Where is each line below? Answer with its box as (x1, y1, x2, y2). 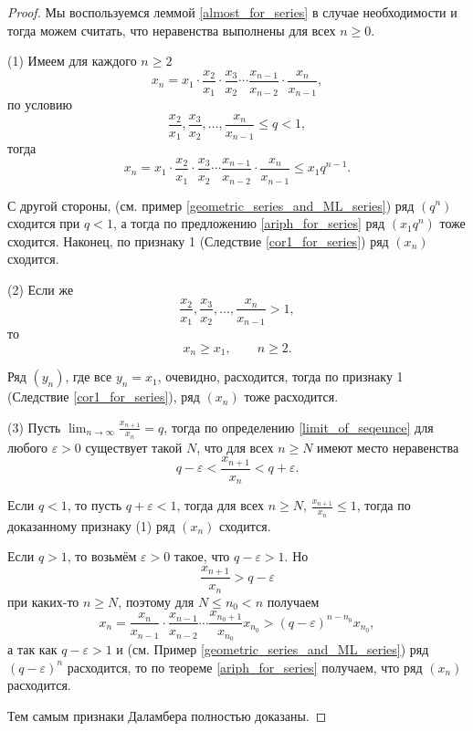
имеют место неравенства (317, 437, 459, 456)
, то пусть (67, 496, 122, 515)
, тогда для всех (176, 496, 265, 515)
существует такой (85, 437, 183, 456)
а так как (7, 640, 58, 659)
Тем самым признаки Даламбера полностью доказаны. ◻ (7, 705, 327, 725)
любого (7, 437, 47, 456)
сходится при (7, 214, 80, 233)
